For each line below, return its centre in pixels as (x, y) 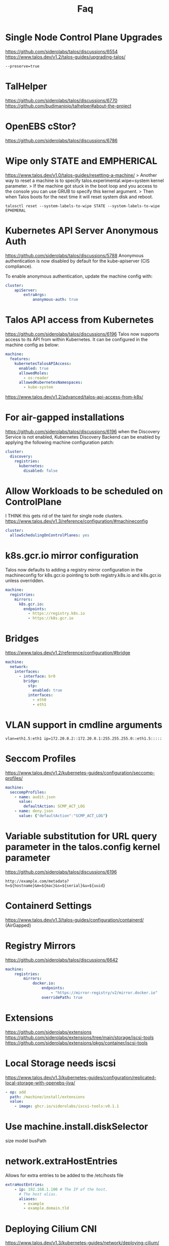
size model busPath (26, 1141)
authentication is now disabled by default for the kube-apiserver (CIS (77, 261)
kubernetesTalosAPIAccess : (43, 363)
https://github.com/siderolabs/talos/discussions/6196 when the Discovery (82, 432)
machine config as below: (32, 345)
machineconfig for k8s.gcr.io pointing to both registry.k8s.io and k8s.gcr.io (83, 575)
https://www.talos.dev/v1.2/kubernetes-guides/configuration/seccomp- (80, 773)
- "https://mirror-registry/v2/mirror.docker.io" (104, 993)
